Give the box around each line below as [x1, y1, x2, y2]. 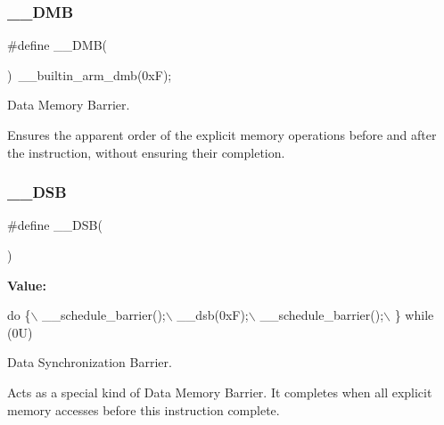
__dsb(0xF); [177, 306, 249, 324]
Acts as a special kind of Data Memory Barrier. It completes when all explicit [7, 382, 432, 401]
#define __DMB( [7, 36, 107, 54]
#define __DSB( [7, 216, 103, 234]
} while [394, 306, 434, 324]
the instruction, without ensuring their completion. [7, 143, 285, 161]
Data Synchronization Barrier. [7, 353, 172, 372]
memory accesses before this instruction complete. [7, 400, 280, 419]
